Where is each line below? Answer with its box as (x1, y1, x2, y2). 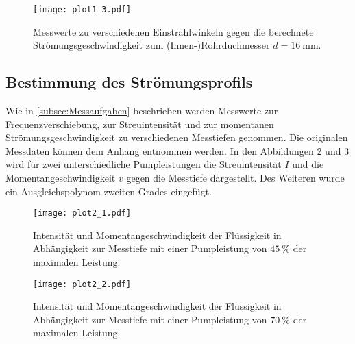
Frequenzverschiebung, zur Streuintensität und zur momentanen (5, 116, 274, 131)
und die (292, 157, 324, 171)
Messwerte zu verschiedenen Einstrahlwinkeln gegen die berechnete (33, 24, 314, 38)
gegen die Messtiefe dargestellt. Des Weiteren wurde (126, 171, 345, 185)
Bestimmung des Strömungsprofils (5, 71, 253, 93)
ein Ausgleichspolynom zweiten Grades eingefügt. (5, 184, 212, 198)
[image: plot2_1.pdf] (33, 208, 132, 219)
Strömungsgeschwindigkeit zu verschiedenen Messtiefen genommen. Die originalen (5, 130, 348, 145)
